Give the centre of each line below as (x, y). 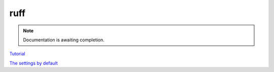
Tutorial (17, 54)
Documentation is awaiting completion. (64, 40)
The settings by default (33, 63)
